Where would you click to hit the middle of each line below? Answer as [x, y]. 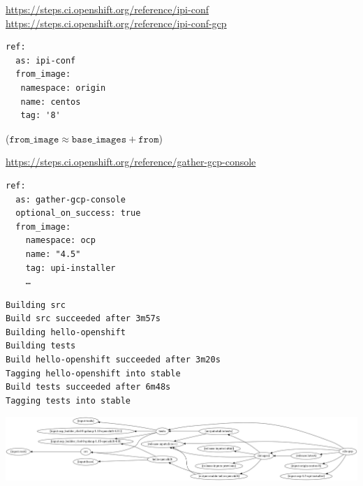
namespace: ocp [60, 241]
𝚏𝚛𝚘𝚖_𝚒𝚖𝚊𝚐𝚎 [34, 139]
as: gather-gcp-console [71, 199]
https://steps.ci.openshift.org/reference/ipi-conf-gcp [116, 23]
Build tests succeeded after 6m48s [88, 387]
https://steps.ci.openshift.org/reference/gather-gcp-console [131, 162]
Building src [36, 305]
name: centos [51, 102]
